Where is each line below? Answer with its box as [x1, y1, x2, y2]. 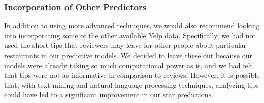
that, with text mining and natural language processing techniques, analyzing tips [4, 79, 259, 90]
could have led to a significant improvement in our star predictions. [4, 89, 213, 100]
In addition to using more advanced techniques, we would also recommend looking [4, 20, 260, 31]
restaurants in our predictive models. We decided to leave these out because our [4, 50, 252, 60]
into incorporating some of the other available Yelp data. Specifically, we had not [4, 30, 256, 40]
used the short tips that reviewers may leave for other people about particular [4, 40, 247, 50]
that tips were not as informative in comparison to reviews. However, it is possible [4, 70, 260, 80]
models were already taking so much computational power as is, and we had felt [4, 60, 253, 70]
